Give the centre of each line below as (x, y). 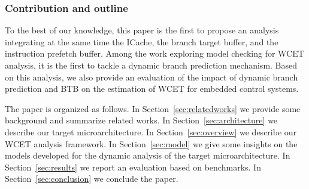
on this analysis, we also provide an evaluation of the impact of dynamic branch (152, 77)
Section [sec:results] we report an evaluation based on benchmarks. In (133, 167)
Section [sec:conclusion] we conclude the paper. (92, 179)
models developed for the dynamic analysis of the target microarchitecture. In (148, 155)
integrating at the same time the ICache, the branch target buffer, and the (142, 41)
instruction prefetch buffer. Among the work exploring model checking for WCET (154, 53)
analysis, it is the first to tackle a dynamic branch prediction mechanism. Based (151, 65)
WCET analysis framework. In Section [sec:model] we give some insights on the (151, 143)
